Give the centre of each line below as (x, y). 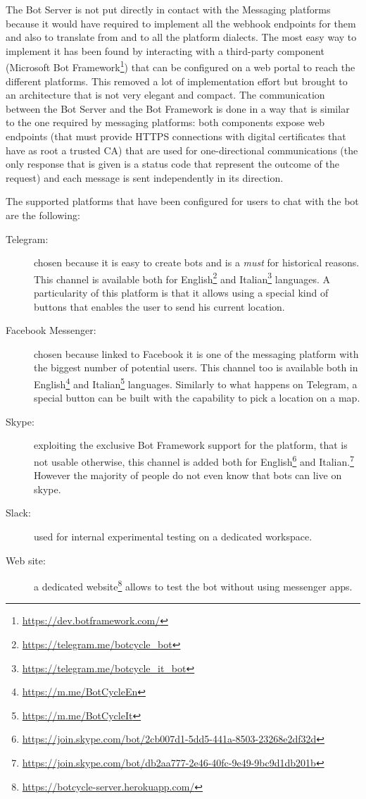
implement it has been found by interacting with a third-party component (165, 50)
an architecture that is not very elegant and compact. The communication (165, 95)
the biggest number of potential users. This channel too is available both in (196, 367)
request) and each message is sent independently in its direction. (145, 177)
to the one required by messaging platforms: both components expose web (165, 122)
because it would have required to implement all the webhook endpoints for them (181, 23)
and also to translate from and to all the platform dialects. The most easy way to (181, 37)
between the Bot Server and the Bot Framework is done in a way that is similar (178, 108)
